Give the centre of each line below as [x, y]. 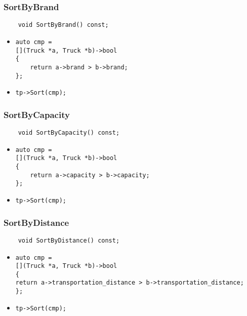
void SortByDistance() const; [69, 240]
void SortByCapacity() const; [69, 133]
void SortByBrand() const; [63, 25]
